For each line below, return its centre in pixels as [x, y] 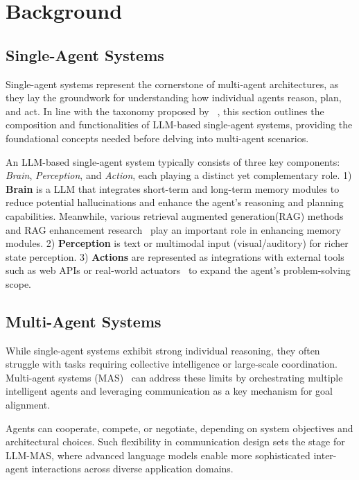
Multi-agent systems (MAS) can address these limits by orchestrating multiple [174, 377]
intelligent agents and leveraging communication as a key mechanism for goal [169, 391]
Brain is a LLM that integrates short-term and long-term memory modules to [173, 188]
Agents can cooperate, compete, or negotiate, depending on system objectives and [179, 428]
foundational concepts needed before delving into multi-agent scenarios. [157, 138]
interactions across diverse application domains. [132, 469]
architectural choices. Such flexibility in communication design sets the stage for [175, 442]
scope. [19, 283]
